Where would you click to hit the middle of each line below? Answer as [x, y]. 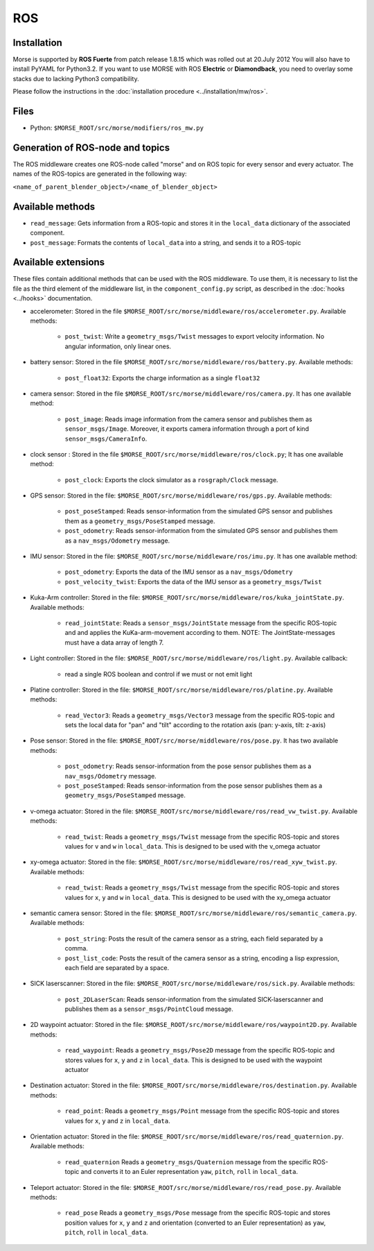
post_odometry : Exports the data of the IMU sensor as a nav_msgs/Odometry [179, 572]
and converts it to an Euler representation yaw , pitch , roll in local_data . [189, 1172]
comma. [76, 948]
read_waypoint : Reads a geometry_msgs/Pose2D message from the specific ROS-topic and [200, 1050]
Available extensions [59, 263]
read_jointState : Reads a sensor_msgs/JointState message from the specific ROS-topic [201, 623]
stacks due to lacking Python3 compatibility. [76, 78]
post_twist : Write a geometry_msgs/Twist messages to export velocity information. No [195, 337]
